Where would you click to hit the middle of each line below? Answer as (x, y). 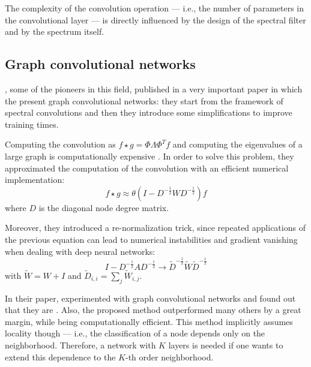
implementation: (35, 180)
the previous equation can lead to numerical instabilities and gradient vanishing (151, 239)
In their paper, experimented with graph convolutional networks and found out (150, 298)
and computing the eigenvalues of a (237, 144)
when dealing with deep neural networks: (80, 251)
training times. (32, 124)
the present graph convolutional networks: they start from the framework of (144, 100)
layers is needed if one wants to (226, 345)
